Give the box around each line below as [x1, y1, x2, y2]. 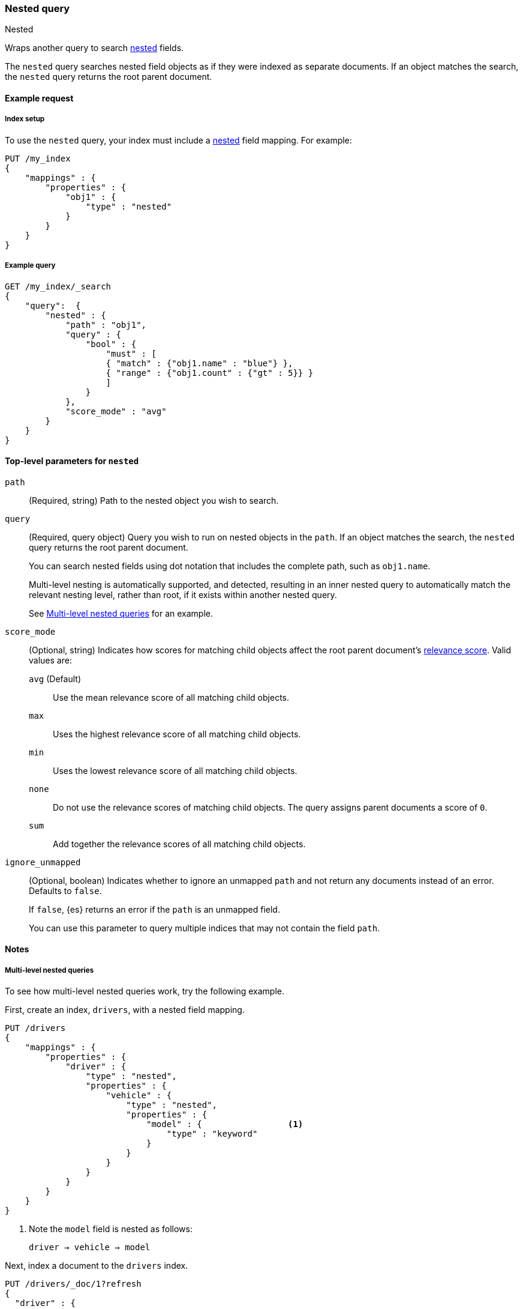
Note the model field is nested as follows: [29, 1224, 193, 1235]
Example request [5, 92, 74, 103]
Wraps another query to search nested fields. [5, 43, 184, 53]
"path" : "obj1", [65, 319, 147, 330]
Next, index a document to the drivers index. [5, 1260, 188, 1271]
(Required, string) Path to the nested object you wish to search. [29, 495, 279, 506]
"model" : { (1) [146, 1119, 303, 1129]
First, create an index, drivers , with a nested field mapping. [5, 1005, 245, 1015]
